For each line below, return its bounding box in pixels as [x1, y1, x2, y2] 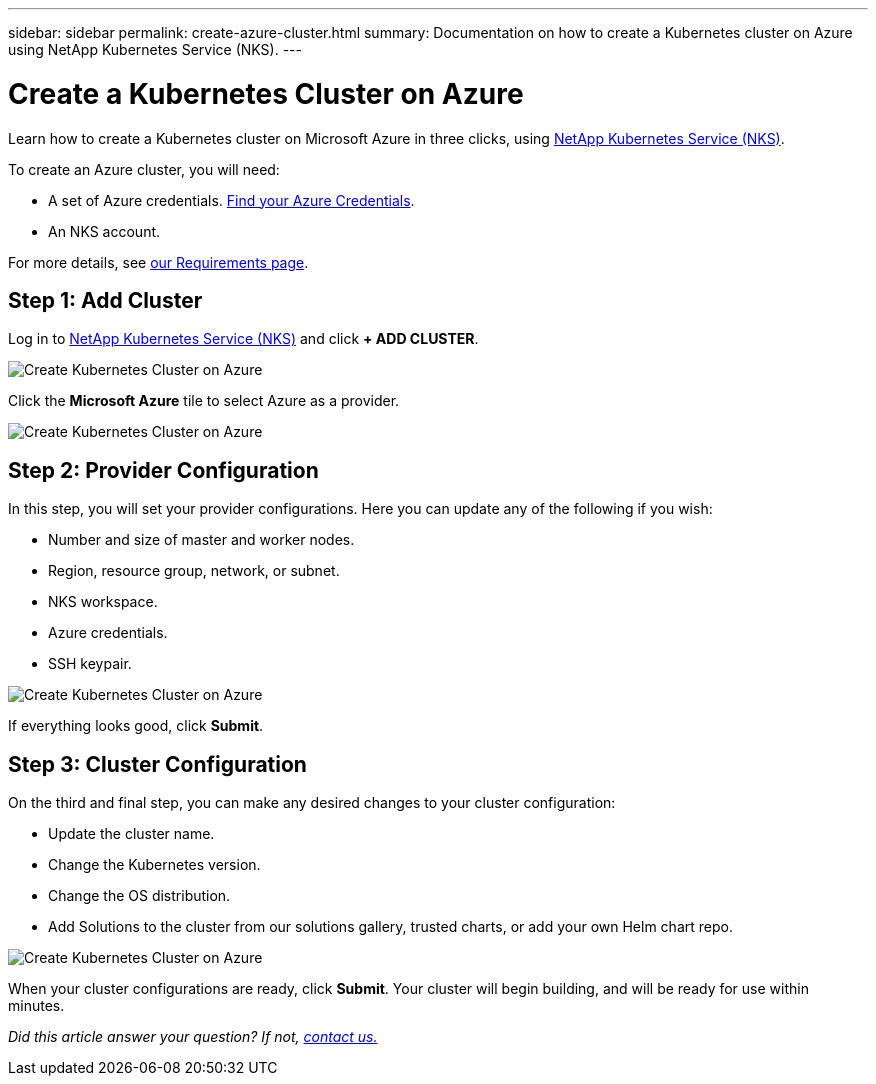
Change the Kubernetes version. [48, 856, 261, 874]
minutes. [8, 997, 65, 1015]
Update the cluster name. [48, 825, 215, 843]
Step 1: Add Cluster [8, 287, 203, 313]
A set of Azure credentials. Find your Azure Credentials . [48, 191, 415, 209]
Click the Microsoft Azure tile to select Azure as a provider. [8, 392, 400, 410]
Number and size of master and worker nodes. [48, 531, 355, 549]
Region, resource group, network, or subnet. [48, 562, 340, 580]
